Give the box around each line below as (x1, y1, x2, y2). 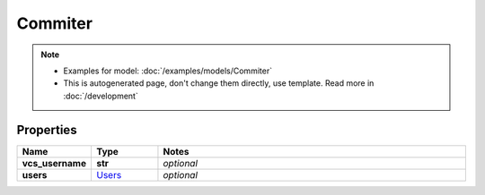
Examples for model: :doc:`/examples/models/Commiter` (63, 65, 273, 76)
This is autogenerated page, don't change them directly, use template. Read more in (63, 78, 375, 89)
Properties (16, 122, 77, 138)
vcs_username (22, 157, 87, 169)
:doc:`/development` (63, 90, 138, 101)
